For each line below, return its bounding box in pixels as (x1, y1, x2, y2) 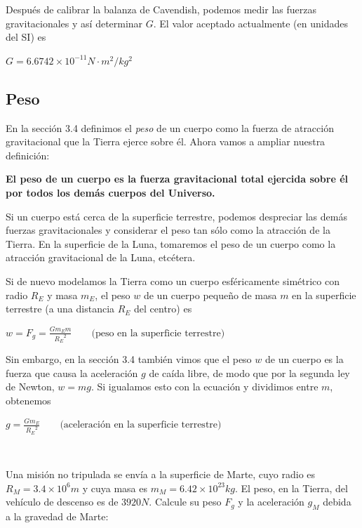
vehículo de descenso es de (6, 494, 119, 509)
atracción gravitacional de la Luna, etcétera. (6, 250, 196, 265)
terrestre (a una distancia (6, 301, 115, 316)
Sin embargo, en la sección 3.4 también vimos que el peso (6, 351, 252, 366)
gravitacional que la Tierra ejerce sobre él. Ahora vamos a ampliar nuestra (6, 134, 326, 149)
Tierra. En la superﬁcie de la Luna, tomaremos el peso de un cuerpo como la (6, 236, 336, 251)
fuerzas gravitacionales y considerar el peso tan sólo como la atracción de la (6, 223, 330, 237)
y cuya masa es (82, 480, 147, 495)
